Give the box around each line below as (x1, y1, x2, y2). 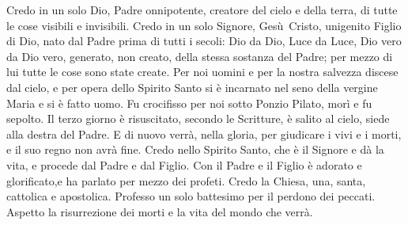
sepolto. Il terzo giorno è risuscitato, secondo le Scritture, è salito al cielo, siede (6, 110, 390, 127)
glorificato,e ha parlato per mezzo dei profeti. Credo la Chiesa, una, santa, (6, 172, 366, 189)
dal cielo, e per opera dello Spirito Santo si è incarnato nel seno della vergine (6, 78, 378, 95)
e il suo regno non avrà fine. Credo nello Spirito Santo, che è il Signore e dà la (6, 141, 384, 158)
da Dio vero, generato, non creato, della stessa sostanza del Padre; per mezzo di (6, 48, 393, 64)
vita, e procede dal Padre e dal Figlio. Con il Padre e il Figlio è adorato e (6, 156, 362, 173)
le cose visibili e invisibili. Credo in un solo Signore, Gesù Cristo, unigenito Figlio (6, 17, 402, 33)
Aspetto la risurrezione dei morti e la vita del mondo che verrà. (6, 203, 313, 219)
